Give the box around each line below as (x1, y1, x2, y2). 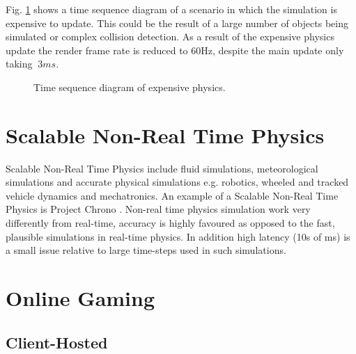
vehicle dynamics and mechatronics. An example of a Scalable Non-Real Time (6, 188, 339, 202)
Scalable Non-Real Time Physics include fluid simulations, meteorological (6, 161, 318, 175)
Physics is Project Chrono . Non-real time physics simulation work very (6, 202, 311, 216)
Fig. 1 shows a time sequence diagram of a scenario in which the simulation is (6, 2, 337, 16)
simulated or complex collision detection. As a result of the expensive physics (6, 29, 334, 44)
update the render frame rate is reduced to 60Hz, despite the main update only (6, 42, 344, 57)
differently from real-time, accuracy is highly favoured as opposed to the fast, (6, 216, 335, 230)
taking (6, 56, 33, 71)
